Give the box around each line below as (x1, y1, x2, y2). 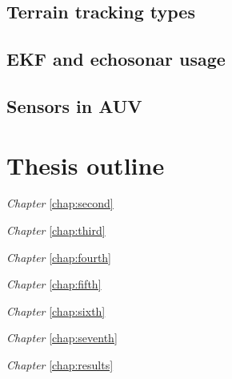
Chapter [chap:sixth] (6, 302, 106, 319)
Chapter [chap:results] (6, 357, 114, 373)
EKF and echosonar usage (6, 46, 226, 71)
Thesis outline (6, 148, 165, 181)
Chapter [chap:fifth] (6, 276, 102, 292)
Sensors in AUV (6, 93, 142, 118)
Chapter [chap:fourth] (6, 248, 112, 265)
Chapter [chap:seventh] (6, 329, 118, 346)
